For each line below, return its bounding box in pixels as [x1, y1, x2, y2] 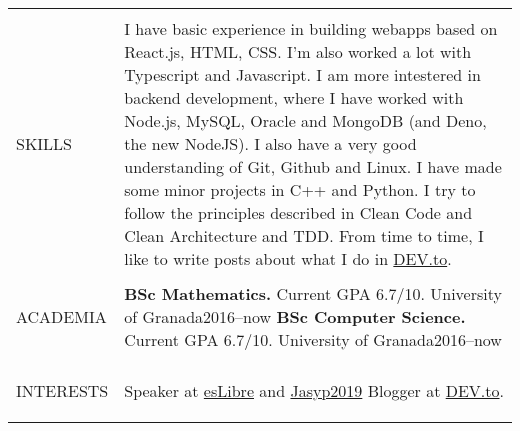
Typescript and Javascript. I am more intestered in [124, 63, 481, 86]
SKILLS [16, 132, 73, 155]
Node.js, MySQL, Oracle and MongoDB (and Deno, [124, 109, 487, 132]
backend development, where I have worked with [124, 86, 464, 109]
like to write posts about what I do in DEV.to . [124, 247, 452, 270]
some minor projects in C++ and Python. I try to [124, 178, 476, 201]
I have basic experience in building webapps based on [124, 17, 498, 40]
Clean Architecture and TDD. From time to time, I [124, 224, 484, 247]
